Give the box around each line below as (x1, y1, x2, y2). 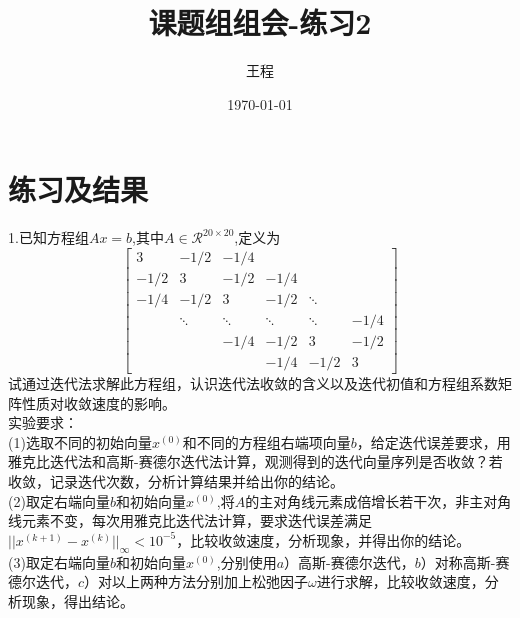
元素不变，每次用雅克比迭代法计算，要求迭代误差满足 (21, 510, 372, 531)
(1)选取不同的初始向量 (8, 431, 152, 452)
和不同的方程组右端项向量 (182, 431, 351, 452)
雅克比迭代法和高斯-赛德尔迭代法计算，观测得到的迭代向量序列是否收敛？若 (8, 451, 503, 472)
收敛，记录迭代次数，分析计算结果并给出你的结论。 (8, 471, 344, 491)
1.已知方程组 (8, 227, 89, 248)
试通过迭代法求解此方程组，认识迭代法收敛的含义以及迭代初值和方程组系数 (8, 373, 498, 394)
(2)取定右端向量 (8, 490, 110, 511)
